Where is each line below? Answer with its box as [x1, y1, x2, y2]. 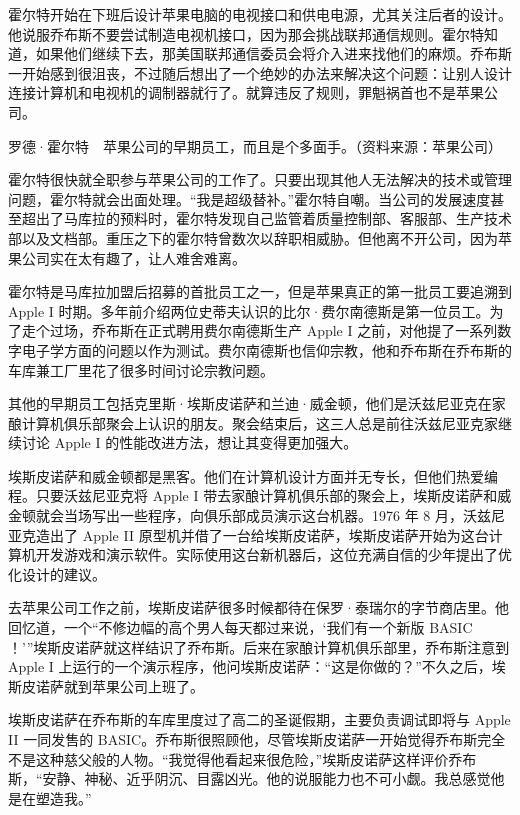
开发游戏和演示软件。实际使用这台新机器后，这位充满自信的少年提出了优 [35, 544, 512, 565]
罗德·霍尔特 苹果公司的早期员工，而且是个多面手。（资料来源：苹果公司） [8, 135, 502, 156]
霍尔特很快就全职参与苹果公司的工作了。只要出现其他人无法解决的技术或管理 [8, 169, 512, 190]
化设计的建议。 [8, 563, 106, 584]
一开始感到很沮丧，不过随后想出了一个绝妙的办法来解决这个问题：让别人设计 [8, 62, 512, 83]
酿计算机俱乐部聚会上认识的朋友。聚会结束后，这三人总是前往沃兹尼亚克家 [8, 412, 498, 433]
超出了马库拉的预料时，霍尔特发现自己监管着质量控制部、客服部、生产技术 [21, 208, 512, 229]
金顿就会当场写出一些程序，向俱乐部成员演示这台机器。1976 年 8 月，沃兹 [8, 505, 491, 526]
